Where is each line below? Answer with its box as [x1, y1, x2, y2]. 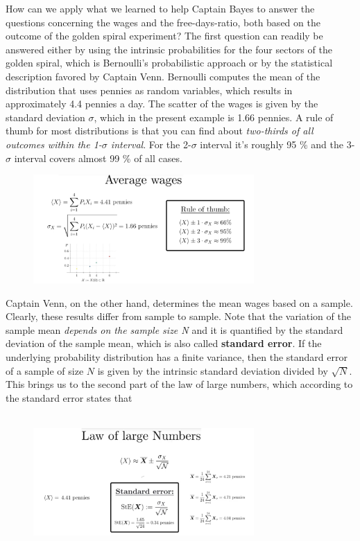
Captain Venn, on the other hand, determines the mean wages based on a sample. [6, 295, 353, 310]
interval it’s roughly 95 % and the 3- [200, 136, 355, 151]
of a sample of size [6, 363, 84, 378]
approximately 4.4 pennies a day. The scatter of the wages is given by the [6, 96, 318, 111]
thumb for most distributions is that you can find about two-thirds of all [6, 123, 314, 138]
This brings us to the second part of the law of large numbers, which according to [6, 377, 353, 391]
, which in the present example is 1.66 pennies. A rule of [94, 109, 334, 124]
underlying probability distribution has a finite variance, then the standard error [6, 349, 348, 364]
